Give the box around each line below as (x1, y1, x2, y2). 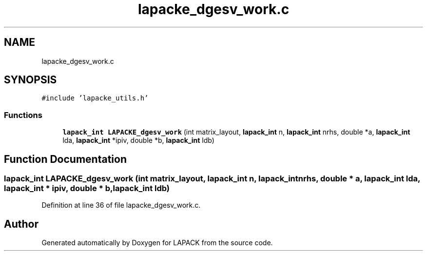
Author (4, 217, 39, 230)
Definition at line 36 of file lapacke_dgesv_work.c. (41, 201, 201, 210)
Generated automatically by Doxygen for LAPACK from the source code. (41, 238, 273, 247)
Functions (4, 110, 42, 120)
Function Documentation (4, 153, 127, 165)
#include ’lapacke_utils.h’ (41, 94, 149, 102)
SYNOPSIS (4, 74, 57, 86)
